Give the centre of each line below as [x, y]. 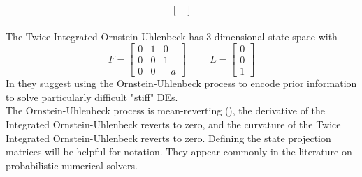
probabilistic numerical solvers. [72, 165]
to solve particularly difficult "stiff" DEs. [92, 97]
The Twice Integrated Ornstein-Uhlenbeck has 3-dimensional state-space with [172, 36]
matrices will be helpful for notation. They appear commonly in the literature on [179, 152]
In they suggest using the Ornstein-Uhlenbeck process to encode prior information [181, 83]
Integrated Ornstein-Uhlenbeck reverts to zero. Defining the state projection [168, 138]
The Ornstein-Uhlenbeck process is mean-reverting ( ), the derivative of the [166, 110]
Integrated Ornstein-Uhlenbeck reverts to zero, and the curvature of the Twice [173, 124]
